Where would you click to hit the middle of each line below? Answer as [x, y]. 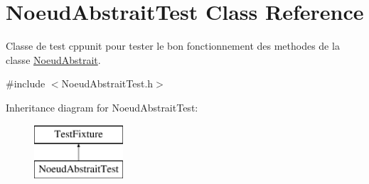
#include [26, 83]
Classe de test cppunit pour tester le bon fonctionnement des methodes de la [173, 46]
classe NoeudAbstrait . [53, 59]
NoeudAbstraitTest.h [107, 83]
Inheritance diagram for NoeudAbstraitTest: [102, 107]
